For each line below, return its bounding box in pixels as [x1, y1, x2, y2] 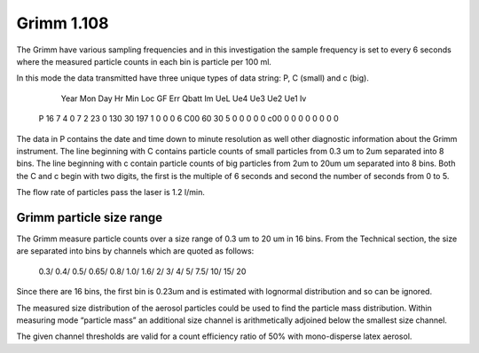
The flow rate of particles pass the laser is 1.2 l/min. [16, 187, 206, 198]
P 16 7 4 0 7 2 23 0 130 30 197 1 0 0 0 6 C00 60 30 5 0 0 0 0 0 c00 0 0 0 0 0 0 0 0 [38, 114, 339, 124]
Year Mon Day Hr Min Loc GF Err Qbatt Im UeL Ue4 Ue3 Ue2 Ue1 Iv [60, 93, 307, 104]
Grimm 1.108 [16, 13, 109, 33]
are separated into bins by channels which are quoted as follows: [16, 246, 255, 256]
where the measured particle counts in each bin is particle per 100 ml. [16, 56, 272, 67]
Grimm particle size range [16, 209, 163, 225]
